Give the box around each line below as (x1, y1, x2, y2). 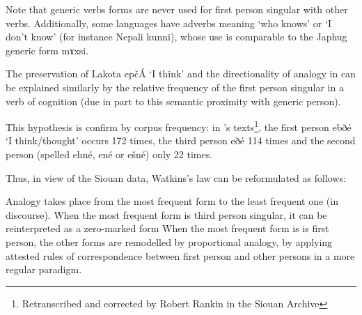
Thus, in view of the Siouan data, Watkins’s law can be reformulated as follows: (6, 170, 346, 185)
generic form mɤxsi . (6, 43, 89, 57)
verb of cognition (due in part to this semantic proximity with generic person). (6, 93, 341, 108)
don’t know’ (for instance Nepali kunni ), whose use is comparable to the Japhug (6, 29, 347, 44)
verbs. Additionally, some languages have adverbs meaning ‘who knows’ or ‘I (6, 15, 331, 30)
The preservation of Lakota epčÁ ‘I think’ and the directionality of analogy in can (6, 66, 356, 81)
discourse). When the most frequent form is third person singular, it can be (6, 207, 327, 222)
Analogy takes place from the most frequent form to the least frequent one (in (6, 194, 338, 208)
